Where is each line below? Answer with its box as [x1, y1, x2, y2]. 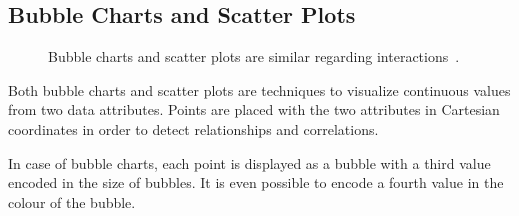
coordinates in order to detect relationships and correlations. [8, 118, 379, 139]
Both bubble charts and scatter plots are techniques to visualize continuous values [8, 79, 511, 100]
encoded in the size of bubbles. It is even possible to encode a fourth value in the [8, 172, 504, 193]
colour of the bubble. [8, 191, 136, 212]
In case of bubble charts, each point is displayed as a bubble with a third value [8, 152, 491, 173]
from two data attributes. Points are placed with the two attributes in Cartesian [8, 99, 500, 120]
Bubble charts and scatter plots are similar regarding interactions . [48, 46, 460, 67]
